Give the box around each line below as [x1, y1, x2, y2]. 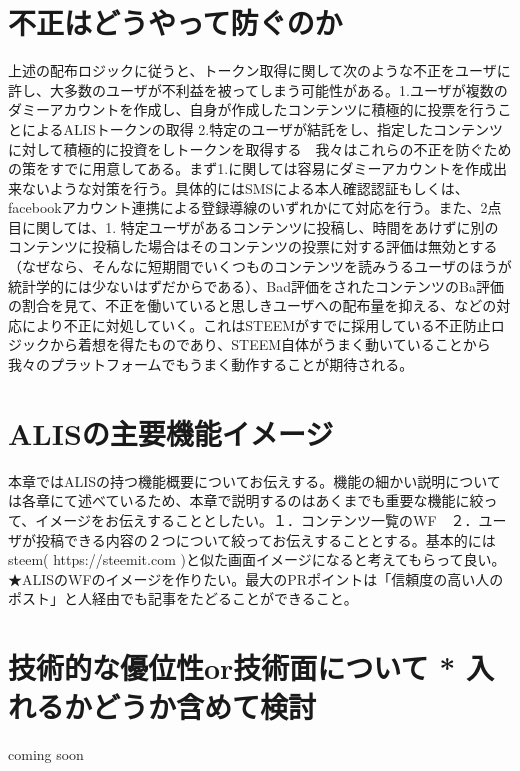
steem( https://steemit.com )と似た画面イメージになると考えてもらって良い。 [8, 549, 506, 570]
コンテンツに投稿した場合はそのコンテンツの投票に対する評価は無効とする [8, 236, 498, 257]
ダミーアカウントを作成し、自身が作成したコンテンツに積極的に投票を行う [8, 99, 498, 120]
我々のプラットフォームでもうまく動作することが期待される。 [8, 354, 414, 375]
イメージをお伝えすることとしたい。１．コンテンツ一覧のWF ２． [35, 509, 479, 530]
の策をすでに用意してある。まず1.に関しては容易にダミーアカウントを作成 [8, 158, 493, 179]
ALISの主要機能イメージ [8, 412, 334, 453]
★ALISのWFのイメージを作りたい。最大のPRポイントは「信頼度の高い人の [8, 568, 504, 589]
